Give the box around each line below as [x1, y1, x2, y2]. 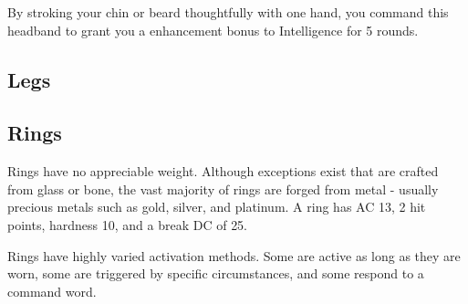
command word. [7, 281, 97, 300]
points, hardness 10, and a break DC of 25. [7, 215, 248, 234]
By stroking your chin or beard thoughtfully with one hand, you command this [7, 3, 449, 21]
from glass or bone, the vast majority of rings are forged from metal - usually [7, 179, 439, 198]
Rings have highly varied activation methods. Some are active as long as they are [7, 246, 461, 265]
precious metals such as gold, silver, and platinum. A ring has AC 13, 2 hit [7, 197, 426, 216]
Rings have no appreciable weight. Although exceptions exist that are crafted [7, 162, 439, 181]
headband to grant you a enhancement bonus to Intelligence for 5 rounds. [7, 20, 419, 39]
